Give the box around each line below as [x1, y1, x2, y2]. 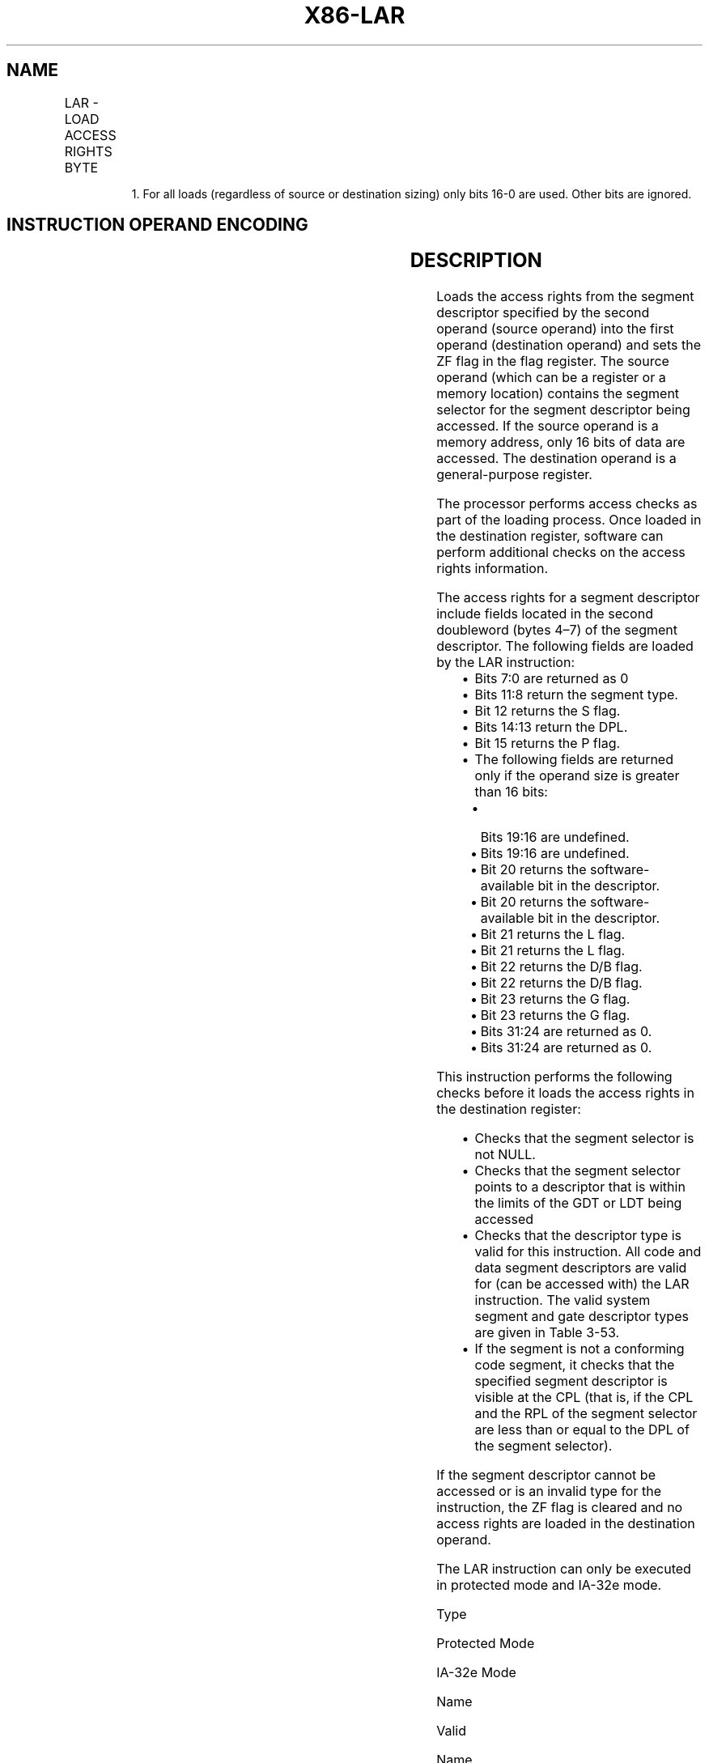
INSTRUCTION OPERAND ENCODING [6, 215, 308, 236]
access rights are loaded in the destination [436, 1515, 695, 1532]
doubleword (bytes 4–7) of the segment [436, 622, 678, 639]
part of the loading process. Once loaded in [436, 512, 702, 529]
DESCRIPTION [410, 249, 542, 273]
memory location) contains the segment [436, 385, 680, 402]
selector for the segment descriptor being [436, 401, 690, 418]
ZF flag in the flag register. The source [436, 353, 669, 370]
